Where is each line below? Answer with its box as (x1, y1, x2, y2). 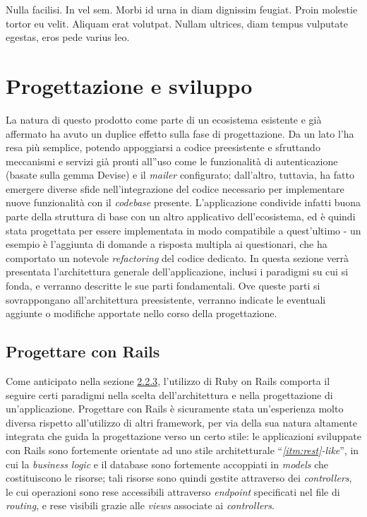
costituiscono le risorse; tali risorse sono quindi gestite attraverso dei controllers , (6, 470, 352, 485)
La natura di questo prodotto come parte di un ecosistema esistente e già (6, 112, 322, 126)
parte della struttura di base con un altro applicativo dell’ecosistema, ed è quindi (6, 209, 356, 224)
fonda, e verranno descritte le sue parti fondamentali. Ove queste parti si (6, 278, 320, 293)
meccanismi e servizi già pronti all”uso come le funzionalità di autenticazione (6, 153, 338, 168)
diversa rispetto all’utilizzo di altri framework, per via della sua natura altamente (6, 415, 357, 429)
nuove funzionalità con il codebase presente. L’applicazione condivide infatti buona (6, 195, 361, 210)
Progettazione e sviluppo (6, 71, 253, 100)
